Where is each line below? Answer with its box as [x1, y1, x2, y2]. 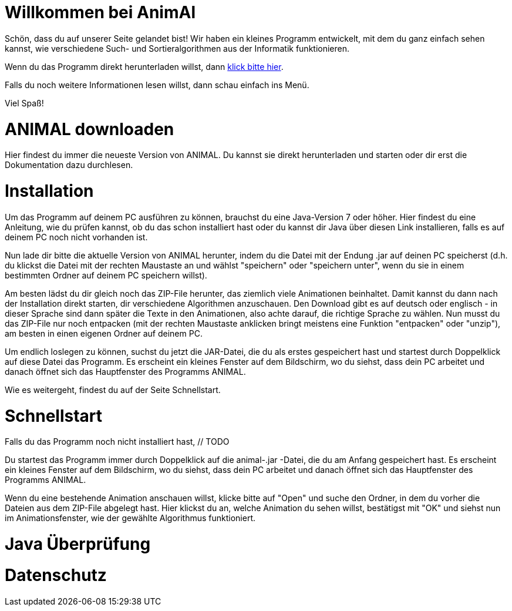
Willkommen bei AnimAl [5, 2, 196, 22]
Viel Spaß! [5, 98, 44, 108]
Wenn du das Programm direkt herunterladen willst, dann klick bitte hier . [5, 61, 284, 72]
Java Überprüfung [5, 534, 151, 554]
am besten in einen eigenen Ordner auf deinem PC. [5, 328, 203, 338]
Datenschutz [5, 565, 107, 585]
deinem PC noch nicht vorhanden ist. [5, 231, 148, 242]
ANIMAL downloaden [5, 119, 174, 139]
